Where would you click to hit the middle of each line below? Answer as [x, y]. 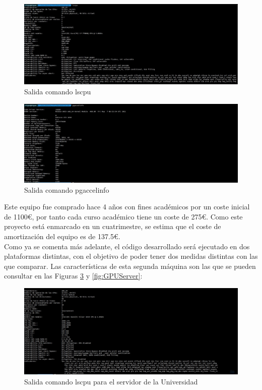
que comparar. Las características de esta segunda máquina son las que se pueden [130, 266]
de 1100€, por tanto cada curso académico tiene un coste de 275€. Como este [123, 216]
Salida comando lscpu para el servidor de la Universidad [111, 382]
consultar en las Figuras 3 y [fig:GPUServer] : [73, 276]
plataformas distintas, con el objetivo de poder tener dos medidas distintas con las [131, 256]
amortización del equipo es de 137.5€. [62, 236]
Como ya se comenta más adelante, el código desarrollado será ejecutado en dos [127, 246]
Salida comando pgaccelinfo [67, 189]
